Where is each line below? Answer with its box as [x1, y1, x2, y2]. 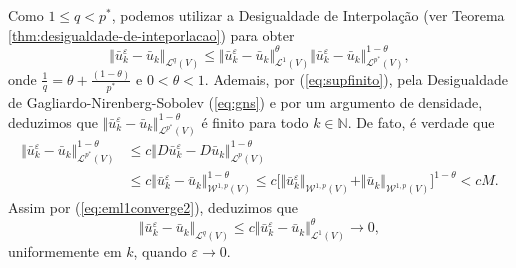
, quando [133, 241, 187, 262]
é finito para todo [201, 111, 309, 132]
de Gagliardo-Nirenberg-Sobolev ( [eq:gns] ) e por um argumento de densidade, [8, 92, 483, 112]
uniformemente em [8, 241, 122, 262]
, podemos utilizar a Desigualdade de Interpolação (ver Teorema [111, 5, 505, 25]
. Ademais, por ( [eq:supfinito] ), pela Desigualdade [204, 68, 508, 89]
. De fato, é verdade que [347, 111, 495, 132]
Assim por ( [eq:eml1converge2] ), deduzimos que [8, 197, 299, 218]
